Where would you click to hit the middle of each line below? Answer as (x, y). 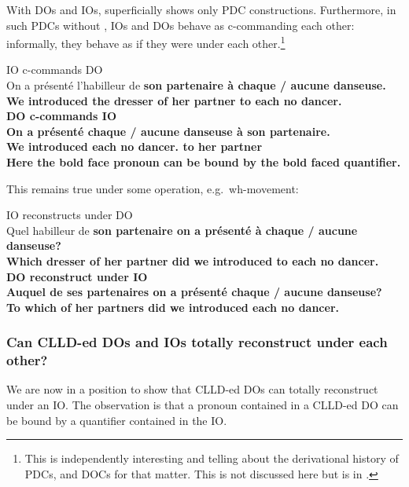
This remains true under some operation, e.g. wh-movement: (153, 188)
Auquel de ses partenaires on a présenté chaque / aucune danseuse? (194, 292)
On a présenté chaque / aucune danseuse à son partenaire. (168, 131)
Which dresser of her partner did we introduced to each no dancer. (193, 260)
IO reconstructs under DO (70, 215)
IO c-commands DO (55, 70)
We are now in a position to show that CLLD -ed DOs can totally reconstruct (192, 389)
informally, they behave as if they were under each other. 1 (146, 42)
